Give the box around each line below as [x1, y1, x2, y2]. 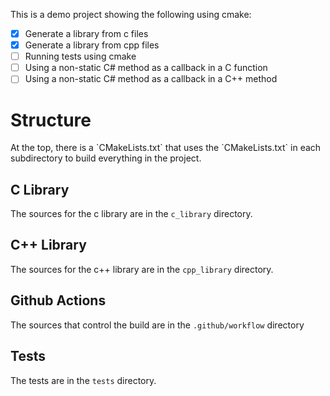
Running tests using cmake [24, 50, 137, 63]
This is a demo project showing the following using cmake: [10, 9, 252, 20]
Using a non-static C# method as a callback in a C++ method [24, 73, 278, 85]
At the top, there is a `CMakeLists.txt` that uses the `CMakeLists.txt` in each [10, 142, 322, 154]
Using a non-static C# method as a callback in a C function [24, 62, 268, 74]
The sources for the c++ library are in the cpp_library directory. [10, 263, 274, 275]
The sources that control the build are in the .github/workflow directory [10, 319, 305, 331]
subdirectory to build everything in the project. [10, 152, 202, 164]
